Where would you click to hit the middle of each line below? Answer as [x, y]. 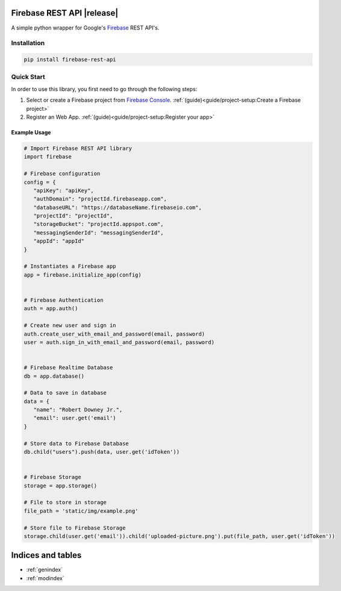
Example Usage [31, 132]
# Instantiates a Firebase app [70, 266]
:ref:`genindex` [45, 570]
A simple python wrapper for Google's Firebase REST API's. [85, 28]
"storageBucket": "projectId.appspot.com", [99, 224]
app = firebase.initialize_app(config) [83, 275]
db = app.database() [54, 376]
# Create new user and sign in [70, 326]
